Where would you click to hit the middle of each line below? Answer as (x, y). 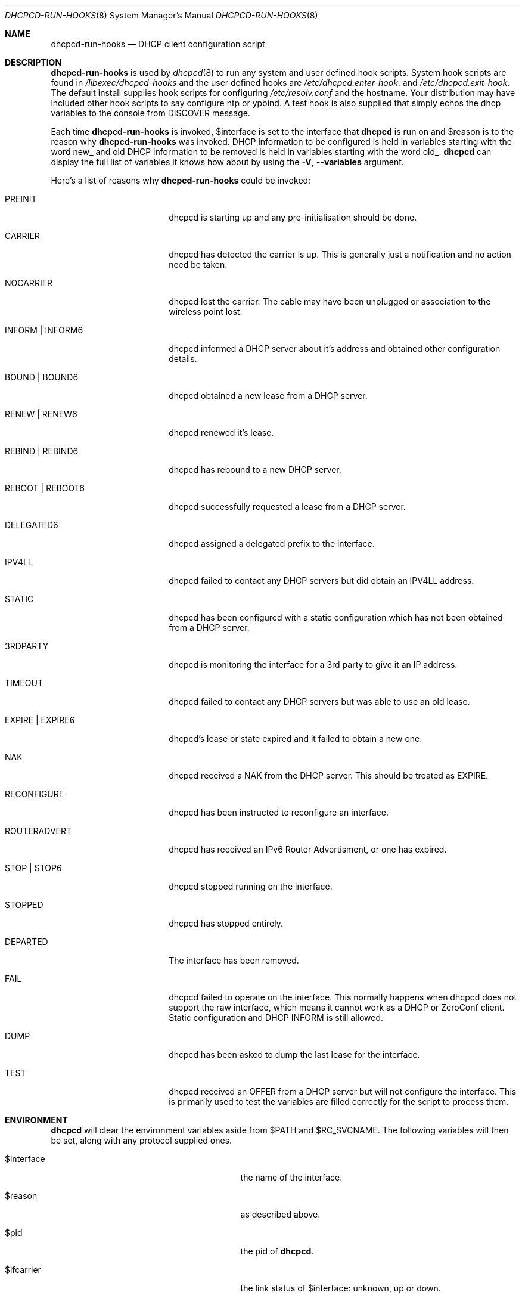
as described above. (280, 1214)
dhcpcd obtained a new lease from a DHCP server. (268, 396)
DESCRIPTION (33, 62)
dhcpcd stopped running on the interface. (251, 886)
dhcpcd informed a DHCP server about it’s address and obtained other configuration (335, 348)
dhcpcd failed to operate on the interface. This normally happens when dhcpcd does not (343, 997)
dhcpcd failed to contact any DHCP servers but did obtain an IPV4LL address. (321, 580)
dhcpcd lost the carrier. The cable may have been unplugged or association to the (330, 301)
